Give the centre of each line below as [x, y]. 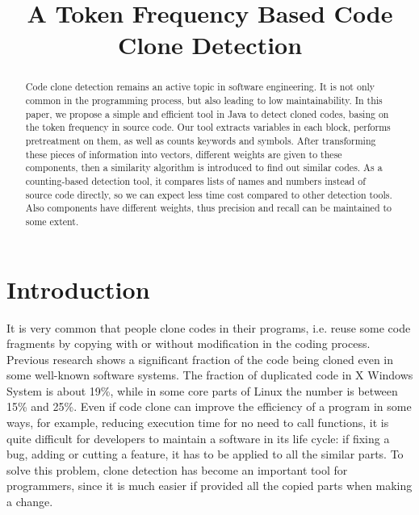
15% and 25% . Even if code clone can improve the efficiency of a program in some [209, 406]
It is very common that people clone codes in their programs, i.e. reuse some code [209, 327]
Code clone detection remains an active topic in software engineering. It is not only [200, 87]
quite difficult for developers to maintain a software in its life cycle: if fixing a [198, 438]
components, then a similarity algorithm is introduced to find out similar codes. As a [204, 167]
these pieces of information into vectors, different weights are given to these [184, 154]
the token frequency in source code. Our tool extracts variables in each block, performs [208, 127]
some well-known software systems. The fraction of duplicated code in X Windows [210, 375]
